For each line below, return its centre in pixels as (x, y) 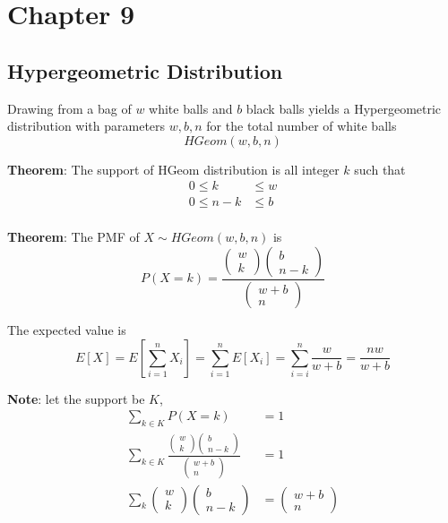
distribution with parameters (86, 126)
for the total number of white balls (302, 126)
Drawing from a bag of (69, 108)
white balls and (191, 108)
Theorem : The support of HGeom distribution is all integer (173, 169)
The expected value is (67, 329)
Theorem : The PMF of (73, 237)
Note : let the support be (76, 398)
